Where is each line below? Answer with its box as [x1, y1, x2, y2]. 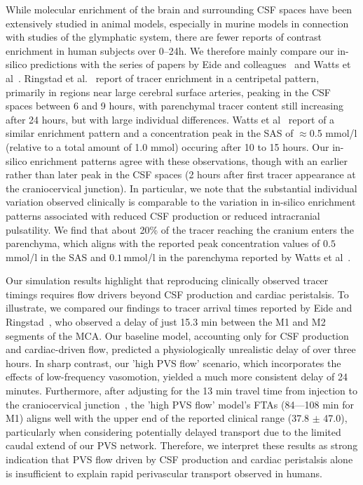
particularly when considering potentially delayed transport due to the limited [6, 424, 341, 439]
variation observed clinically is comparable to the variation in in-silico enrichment [6, 194, 356, 209]
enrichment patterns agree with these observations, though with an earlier [30, 153, 348, 168]
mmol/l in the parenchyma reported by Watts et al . [123, 249, 351, 264]
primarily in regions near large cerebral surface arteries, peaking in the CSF [6, 84, 331, 99]
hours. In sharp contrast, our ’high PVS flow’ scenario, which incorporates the [6, 355, 341, 370]
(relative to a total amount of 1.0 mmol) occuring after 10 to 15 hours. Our [6, 139, 329, 154]
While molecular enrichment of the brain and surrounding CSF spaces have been [6, 2, 352, 16]
